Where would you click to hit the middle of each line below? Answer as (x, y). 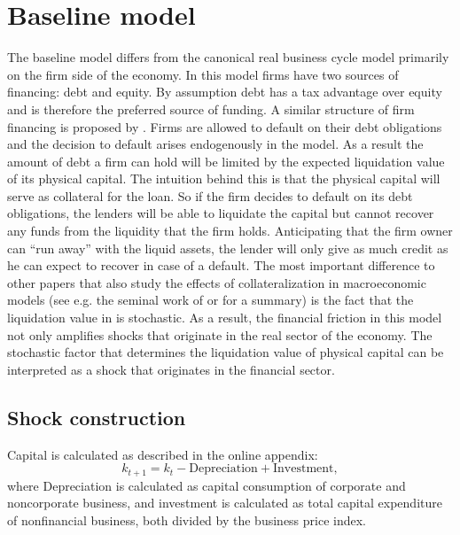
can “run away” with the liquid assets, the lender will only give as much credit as (228, 248)
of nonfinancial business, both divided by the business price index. (187, 519)
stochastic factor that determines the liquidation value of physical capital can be (226, 352)
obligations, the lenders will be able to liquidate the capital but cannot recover (221, 213)
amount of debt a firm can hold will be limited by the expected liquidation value (226, 161)
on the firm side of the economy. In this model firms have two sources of (203, 74)
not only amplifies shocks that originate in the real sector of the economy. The (220, 334)
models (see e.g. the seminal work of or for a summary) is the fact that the (211, 300)
